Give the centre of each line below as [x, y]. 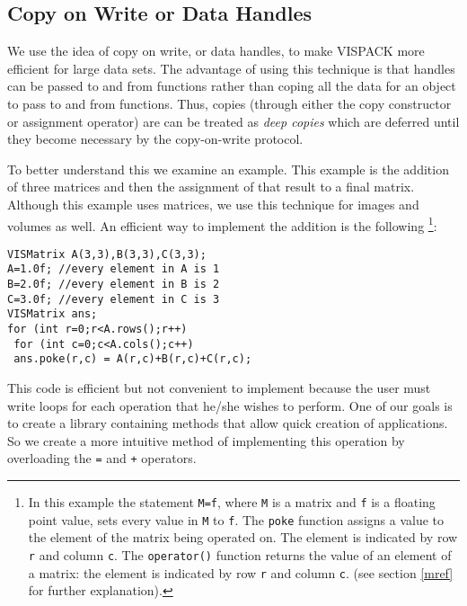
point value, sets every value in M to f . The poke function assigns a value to [236, 519]
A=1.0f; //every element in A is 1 [114, 269]
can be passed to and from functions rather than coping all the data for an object [232, 86]
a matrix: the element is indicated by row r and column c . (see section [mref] [241, 572]
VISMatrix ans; [53, 314]
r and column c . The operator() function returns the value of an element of [240, 554]
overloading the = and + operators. [102, 458]
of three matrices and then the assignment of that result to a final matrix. [211, 187]
